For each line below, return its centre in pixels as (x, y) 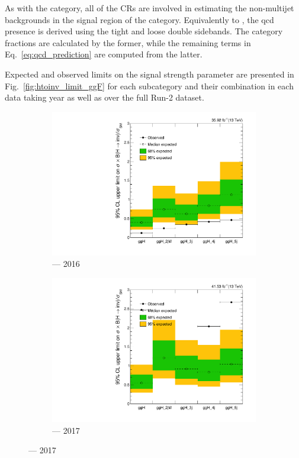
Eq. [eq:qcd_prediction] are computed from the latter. (104, 54)
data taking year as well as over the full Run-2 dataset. (105, 97)
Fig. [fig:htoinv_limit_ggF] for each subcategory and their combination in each (149, 86)
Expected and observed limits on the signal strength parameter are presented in (149, 74)
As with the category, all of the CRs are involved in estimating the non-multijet (149, 8)
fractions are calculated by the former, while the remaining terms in (128, 42)
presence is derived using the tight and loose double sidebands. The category (144, 31)
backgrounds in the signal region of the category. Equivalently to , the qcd (139, 19)
